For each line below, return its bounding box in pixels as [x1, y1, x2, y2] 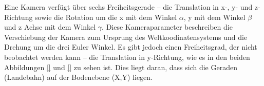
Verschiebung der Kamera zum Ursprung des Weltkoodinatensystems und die [4, 31, 248, 42]
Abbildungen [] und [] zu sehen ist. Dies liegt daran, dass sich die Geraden [4, 61, 237, 72]
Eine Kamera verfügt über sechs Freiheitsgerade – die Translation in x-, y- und [4, 2, 253, 12]
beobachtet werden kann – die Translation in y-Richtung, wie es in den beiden [4, 51, 250, 62]
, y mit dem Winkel [183, 11, 246, 22]
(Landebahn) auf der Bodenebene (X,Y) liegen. [4, 72, 153, 82]
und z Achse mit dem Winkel [4, 21, 96, 32]
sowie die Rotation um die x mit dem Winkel [35, 11, 177, 22]
